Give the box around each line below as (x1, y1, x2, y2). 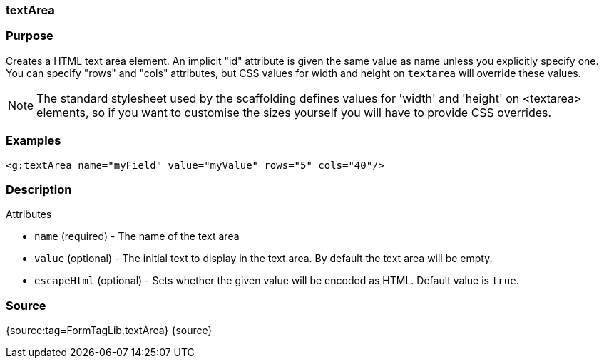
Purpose (6, 28, 53, 43)
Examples (6, 133, 61, 148)
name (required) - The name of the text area (34, 230, 240, 243)
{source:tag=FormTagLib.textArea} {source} (6, 324, 213, 336)
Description (6, 182, 72, 197)
